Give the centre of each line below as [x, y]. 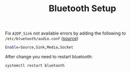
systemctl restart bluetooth [35, 66]
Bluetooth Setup [82, 9]
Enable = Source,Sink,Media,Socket [39, 47]
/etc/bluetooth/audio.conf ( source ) [42, 38]
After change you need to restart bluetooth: [49, 57]
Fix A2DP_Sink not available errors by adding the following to [65, 33]
